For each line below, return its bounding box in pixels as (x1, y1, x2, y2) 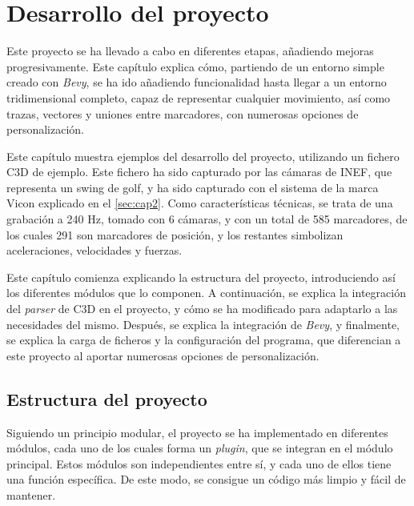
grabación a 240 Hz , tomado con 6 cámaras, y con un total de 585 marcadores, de (6, 211, 408, 227)
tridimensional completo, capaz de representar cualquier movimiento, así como (6, 89, 391, 106)
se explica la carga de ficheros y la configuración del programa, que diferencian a (6, 331, 401, 348)
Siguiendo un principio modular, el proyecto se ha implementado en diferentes (6, 424, 388, 440)
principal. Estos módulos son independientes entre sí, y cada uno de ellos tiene (6, 455, 392, 472)
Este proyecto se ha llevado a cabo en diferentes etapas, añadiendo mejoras (6, 42, 374, 59)
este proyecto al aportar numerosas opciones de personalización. (6, 347, 320, 363)
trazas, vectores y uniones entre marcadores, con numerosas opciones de (6, 105, 359, 122)
